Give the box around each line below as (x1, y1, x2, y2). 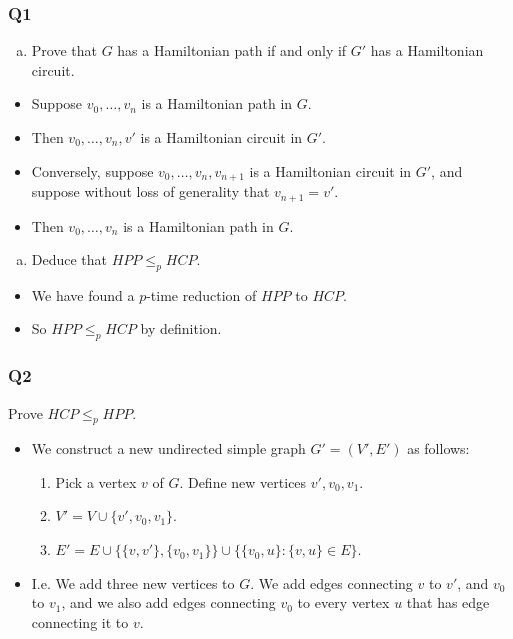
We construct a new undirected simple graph (31, 438, 306, 459)
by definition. (140, 318, 222, 339)
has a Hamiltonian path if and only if (117, 40, 347, 61)
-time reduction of (146, 284, 257, 305)
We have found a (31, 284, 135, 305)
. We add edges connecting (250, 572, 413, 593)
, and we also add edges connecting (61, 592, 276, 613)
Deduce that (31, 249, 108, 270)
